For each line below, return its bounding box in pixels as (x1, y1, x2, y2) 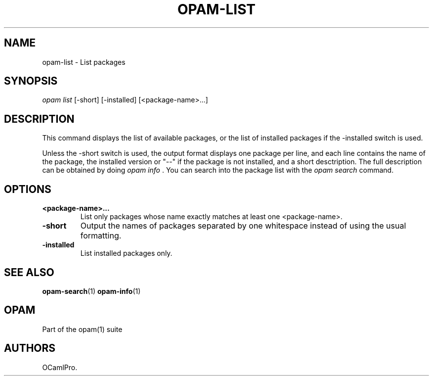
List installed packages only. (80, 249, 173, 258)
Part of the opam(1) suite (42, 325, 123, 333)
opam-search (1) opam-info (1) (42, 286, 141, 295)
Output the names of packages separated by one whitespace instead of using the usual (80, 221, 406, 231)
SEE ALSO (4, 266, 54, 279)
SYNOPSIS (4, 75, 58, 88)
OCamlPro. (42, 363, 78, 372)
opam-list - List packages (42, 57, 126, 66)
